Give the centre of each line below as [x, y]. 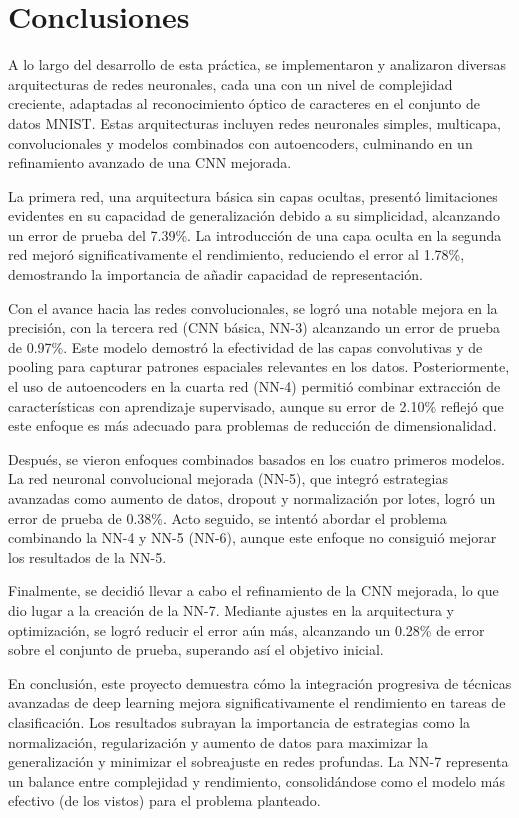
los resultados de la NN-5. [87, 556]
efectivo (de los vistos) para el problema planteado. [164, 800]
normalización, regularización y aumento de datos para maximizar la [218, 741]
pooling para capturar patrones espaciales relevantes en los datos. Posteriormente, [259, 366]
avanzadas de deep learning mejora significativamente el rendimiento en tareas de [257, 702]
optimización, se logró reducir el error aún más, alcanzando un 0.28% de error [246, 629]
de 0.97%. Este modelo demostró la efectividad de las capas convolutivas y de [245, 346]
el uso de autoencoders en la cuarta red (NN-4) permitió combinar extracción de [254, 386]
